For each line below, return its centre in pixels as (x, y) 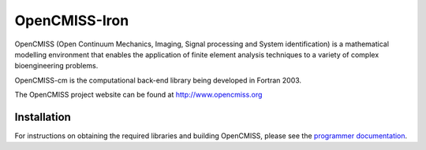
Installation (43, 117)
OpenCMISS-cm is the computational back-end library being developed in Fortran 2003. (158, 80)
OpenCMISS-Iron (72, 20)
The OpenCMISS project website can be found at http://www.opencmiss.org (138, 95)
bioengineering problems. (56, 66)
